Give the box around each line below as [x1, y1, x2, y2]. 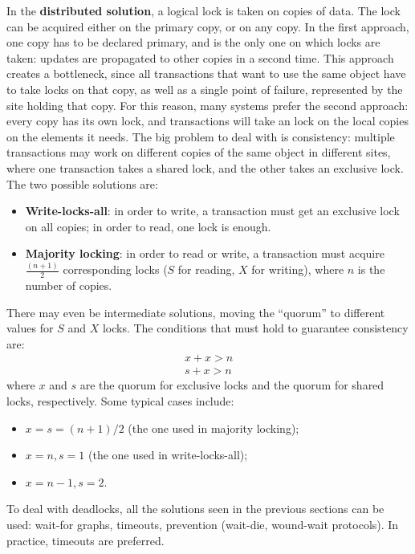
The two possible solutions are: [6, 175, 158, 192]
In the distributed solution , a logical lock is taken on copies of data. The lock [6, 2, 401, 18]
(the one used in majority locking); [128, 419, 299, 436]
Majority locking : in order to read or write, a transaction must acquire [25, 245, 384, 262]
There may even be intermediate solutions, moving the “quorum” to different [6, 303, 385, 320]
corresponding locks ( [63, 261, 168, 278]
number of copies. [25, 277, 112, 294]
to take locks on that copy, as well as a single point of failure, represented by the [6, 80, 403, 97]
